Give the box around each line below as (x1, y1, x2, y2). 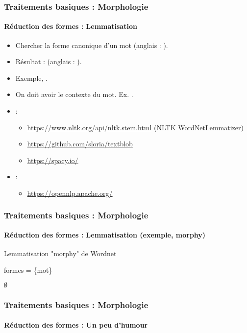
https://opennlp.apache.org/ (27, 188, 113, 198)
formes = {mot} (4, 264, 52, 275)
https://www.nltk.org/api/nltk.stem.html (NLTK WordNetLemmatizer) (27, 122, 244, 132)
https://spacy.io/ (27, 155, 78, 165)
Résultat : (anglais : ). (15, 56, 82, 67)
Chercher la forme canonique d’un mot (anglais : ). (15, 40, 168, 50)
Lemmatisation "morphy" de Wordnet (4, 248, 117, 259)
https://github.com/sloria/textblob (27, 139, 133, 149)
